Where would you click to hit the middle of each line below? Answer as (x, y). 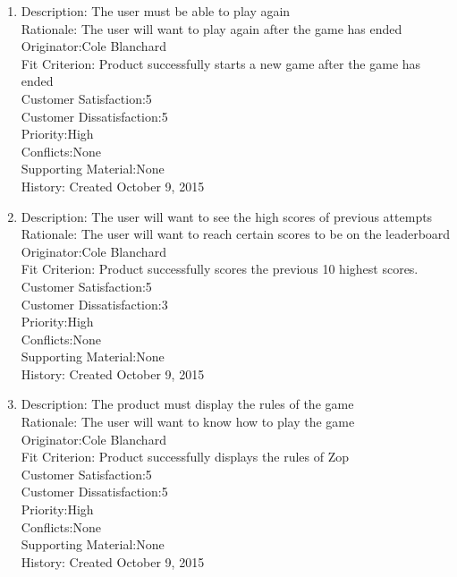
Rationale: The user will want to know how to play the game (188, 422)
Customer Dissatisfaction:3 (94, 304)
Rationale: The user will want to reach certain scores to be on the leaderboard (236, 234)
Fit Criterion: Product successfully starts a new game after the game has (221, 63)
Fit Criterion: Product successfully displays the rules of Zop (185, 457)
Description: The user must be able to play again (156, 11)
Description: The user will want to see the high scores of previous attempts (227, 216)
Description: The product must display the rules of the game (187, 404)
